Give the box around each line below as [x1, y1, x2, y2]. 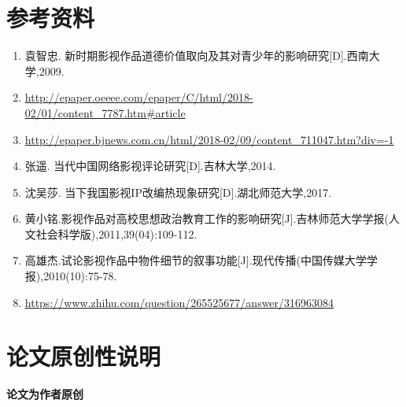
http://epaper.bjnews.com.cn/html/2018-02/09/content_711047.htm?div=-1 [24, 131, 394, 147]
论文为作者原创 [6, 386, 83, 402]
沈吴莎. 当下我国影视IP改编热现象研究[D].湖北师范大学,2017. [24, 183, 332, 200]
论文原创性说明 [6, 340, 161, 372]
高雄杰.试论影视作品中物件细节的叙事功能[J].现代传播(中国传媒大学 [24, 252, 367, 268]
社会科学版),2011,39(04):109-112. [35, 225, 197, 242]
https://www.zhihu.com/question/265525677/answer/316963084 [24, 294, 334, 310]
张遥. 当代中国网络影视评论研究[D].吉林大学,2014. [24, 157, 276, 174]
